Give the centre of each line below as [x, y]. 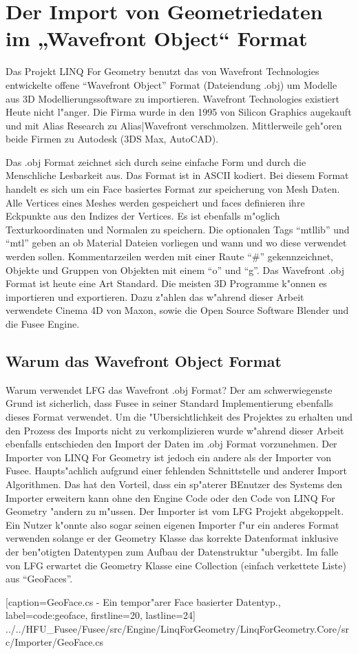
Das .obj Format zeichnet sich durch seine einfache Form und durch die [156, 161]
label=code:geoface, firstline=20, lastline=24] [101, 615]
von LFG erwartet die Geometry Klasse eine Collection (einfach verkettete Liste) [176, 565]
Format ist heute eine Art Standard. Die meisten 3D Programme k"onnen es [166, 283]
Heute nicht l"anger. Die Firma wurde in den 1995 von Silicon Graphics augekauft [179, 112]
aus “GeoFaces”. [39, 579]
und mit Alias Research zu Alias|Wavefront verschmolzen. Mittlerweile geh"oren [174, 125]
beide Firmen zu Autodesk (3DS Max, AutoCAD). [112, 139]
